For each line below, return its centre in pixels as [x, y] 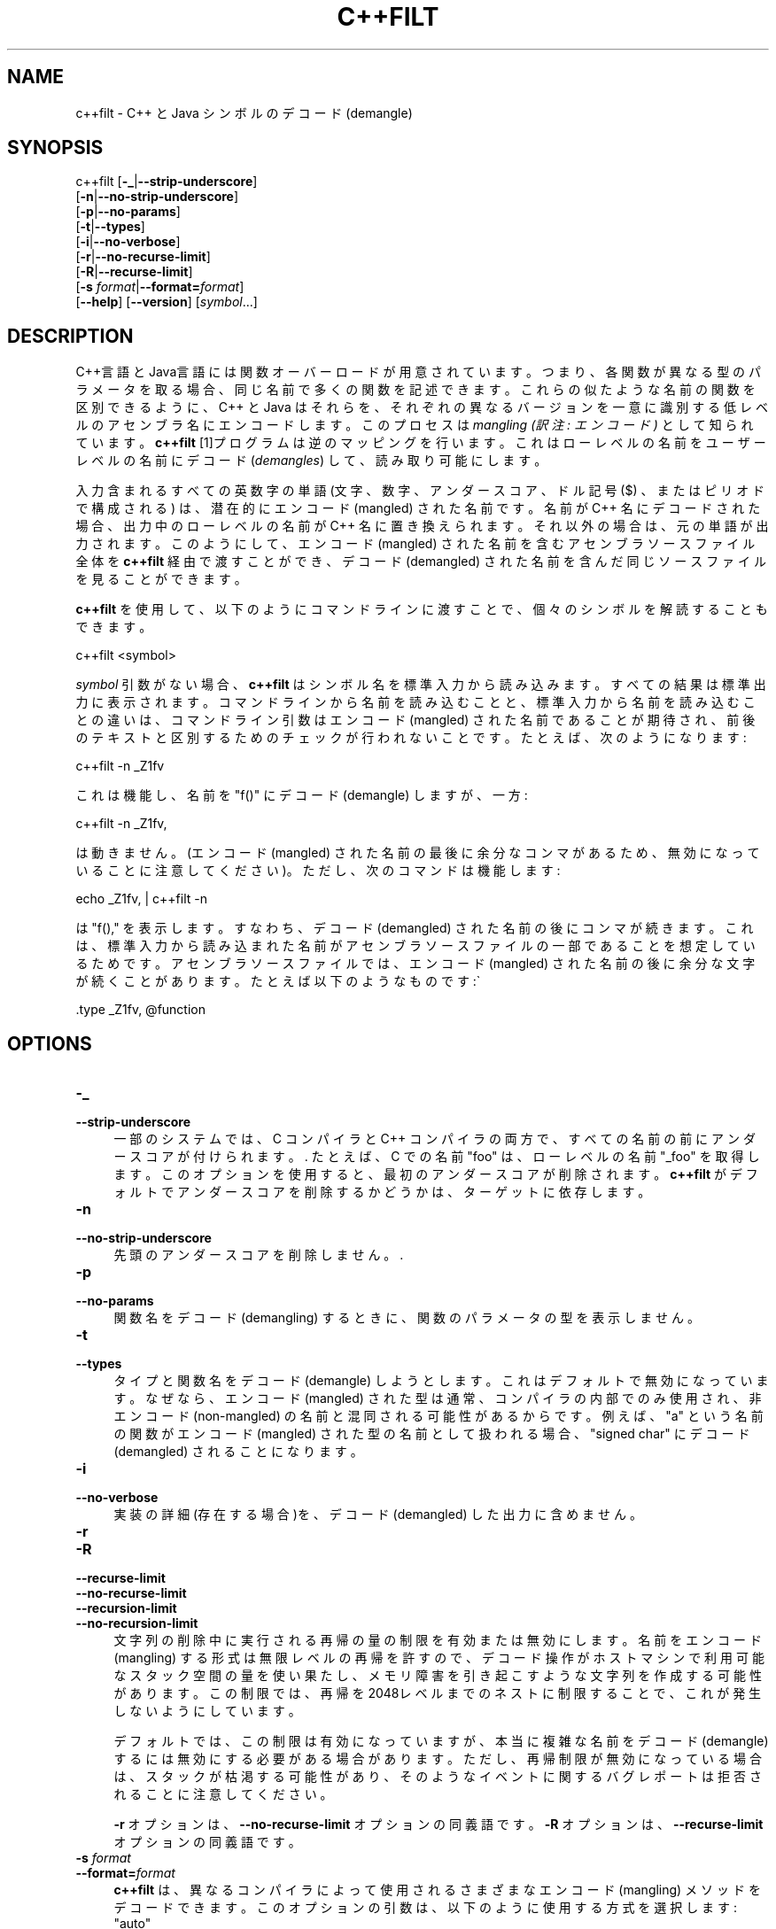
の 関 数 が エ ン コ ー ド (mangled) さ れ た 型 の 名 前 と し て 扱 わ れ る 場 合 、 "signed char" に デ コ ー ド [432, 1434]
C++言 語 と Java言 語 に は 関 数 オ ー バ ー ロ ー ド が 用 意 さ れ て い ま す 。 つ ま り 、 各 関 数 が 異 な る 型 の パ [419, 372]
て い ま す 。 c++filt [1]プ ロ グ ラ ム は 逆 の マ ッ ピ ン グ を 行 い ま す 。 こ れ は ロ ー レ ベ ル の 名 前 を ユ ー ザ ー [421, 443]
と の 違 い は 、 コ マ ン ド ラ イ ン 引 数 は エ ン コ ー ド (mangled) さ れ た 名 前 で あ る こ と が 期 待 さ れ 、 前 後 [415, 720]
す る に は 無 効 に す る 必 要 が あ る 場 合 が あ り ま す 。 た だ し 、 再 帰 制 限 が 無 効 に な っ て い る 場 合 [438, 1759]
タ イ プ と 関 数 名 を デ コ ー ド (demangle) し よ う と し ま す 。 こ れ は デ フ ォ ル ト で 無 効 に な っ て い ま [441, 1381]
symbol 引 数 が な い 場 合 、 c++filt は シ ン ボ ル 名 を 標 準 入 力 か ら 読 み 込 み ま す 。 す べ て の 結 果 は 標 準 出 [421, 685]
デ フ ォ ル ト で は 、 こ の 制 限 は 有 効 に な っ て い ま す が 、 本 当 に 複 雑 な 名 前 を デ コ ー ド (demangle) [441, 1741]
